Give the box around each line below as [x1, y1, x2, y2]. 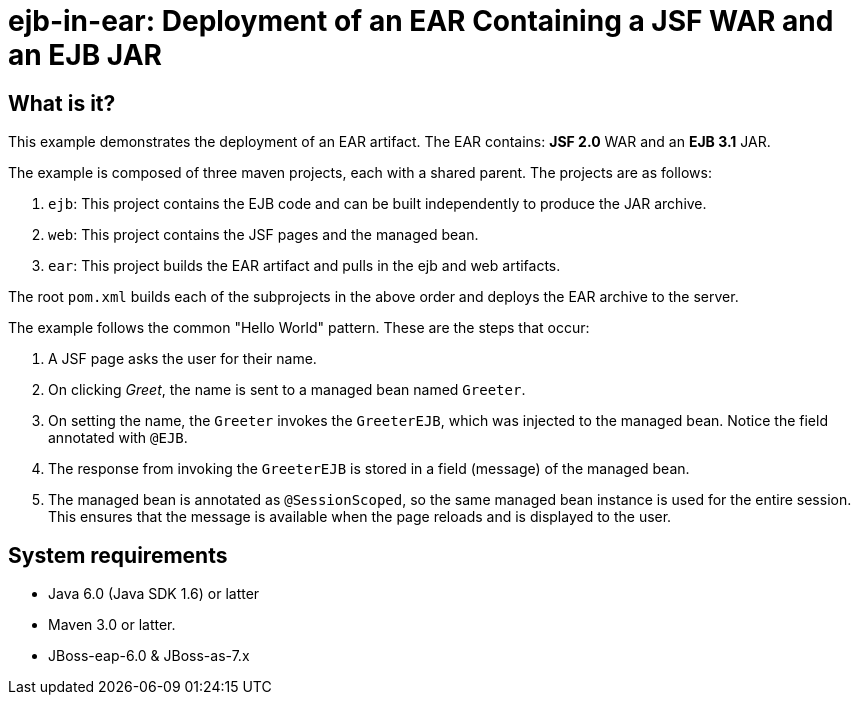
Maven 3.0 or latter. [48, 616, 176, 634]
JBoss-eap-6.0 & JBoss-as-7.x [48, 647, 250, 665]
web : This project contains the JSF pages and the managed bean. [48, 226, 479, 244]
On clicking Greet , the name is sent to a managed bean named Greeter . [48, 381, 526, 399]
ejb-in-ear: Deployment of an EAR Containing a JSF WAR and [8, 4, 834, 38]
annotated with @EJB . [48, 429, 188, 447]
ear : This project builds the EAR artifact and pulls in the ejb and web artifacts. [48, 257, 561, 275]
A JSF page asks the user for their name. [48, 350, 317, 368]
